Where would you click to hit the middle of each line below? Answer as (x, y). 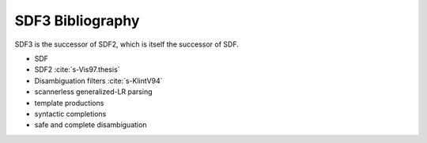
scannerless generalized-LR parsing (93, 92)
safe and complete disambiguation (91, 125)
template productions (69, 103)
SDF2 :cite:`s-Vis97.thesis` (77, 70)
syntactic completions (70, 114)
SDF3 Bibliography (77, 21)
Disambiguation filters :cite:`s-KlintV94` (98, 81)
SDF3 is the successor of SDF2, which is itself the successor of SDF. (127, 44)
